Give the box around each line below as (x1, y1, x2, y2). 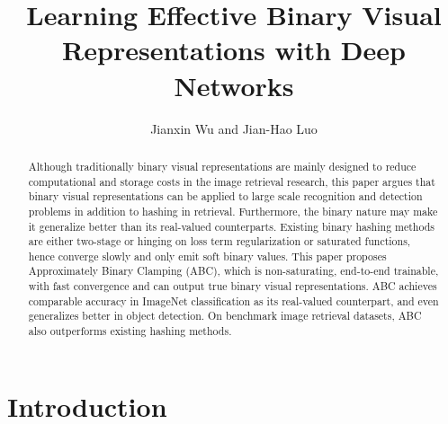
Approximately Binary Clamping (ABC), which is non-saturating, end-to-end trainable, (28, 263, 439, 278)
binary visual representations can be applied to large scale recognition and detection (28, 189, 423, 204)
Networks (174, 66, 294, 103)
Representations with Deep (62, 31, 406, 68)
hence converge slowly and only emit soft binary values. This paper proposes (28, 248, 387, 263)
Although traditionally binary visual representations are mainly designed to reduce (28, 158, 417, 173)
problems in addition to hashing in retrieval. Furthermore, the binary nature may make (28, 203, 438, 218)
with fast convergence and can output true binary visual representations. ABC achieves (28, 278, 437, 294)
